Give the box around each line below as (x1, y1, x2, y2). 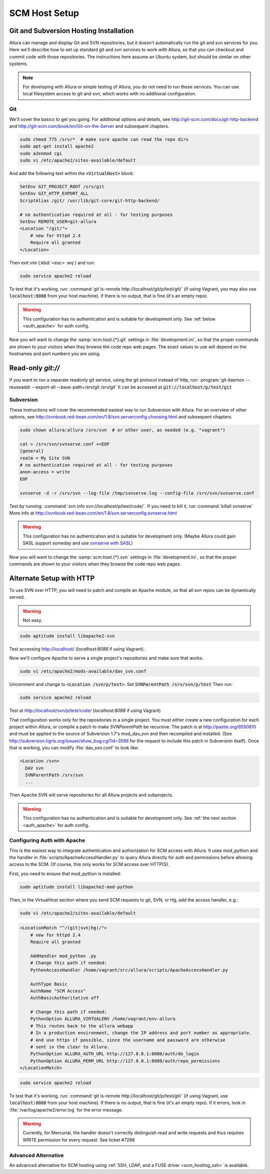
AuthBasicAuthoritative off (30, 995, 99, 1001)
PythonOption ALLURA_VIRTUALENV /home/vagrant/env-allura (30, 1016, 175, 1022)
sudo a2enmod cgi (19, 150, 62, 156)
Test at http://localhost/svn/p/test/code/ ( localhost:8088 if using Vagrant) (9, 707, 161, 713)
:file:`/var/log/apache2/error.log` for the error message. (9, 1106, 123, 1112)
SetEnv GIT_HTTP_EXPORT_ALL (19, 190, 88, 196)
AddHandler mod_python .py (30, 953, 97, 958)
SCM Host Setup (9, 7, 79, 18)
